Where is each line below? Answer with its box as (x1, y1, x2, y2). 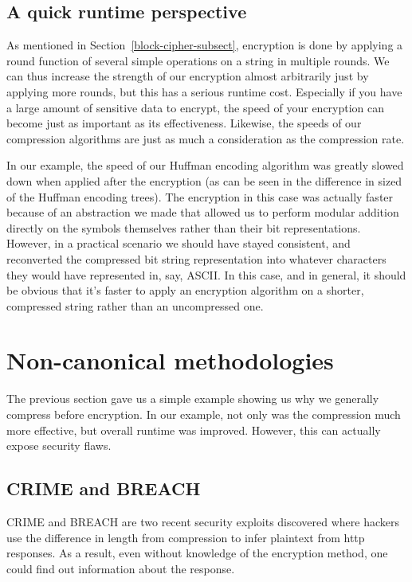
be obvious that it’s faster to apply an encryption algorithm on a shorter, (6, 282, 364, 299)
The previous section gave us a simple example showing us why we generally (6, 390, 379, 407)
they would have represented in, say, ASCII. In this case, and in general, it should (6, 266, 406, 283)
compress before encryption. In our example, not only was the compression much (6, 406, 401, 423)
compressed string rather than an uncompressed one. (6, 297, 264, 314)
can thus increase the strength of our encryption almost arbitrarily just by (6, 68, 369, 84)
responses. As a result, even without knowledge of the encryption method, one (6, 545, 388, 561)
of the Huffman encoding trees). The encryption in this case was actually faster (6, 188, 394, 205)
